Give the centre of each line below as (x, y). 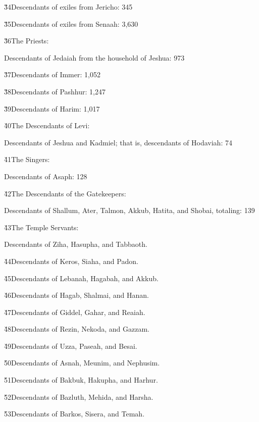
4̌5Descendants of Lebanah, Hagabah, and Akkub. (81, 278)
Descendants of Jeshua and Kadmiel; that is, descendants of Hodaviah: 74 (118, 142)
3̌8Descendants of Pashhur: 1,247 (55, 91)
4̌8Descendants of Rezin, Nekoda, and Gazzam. (77, 329)
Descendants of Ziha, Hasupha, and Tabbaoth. (76, 244)
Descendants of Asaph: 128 (46, 176)
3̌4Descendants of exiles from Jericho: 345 (68, 7)
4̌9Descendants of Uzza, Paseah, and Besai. (71, 346)
